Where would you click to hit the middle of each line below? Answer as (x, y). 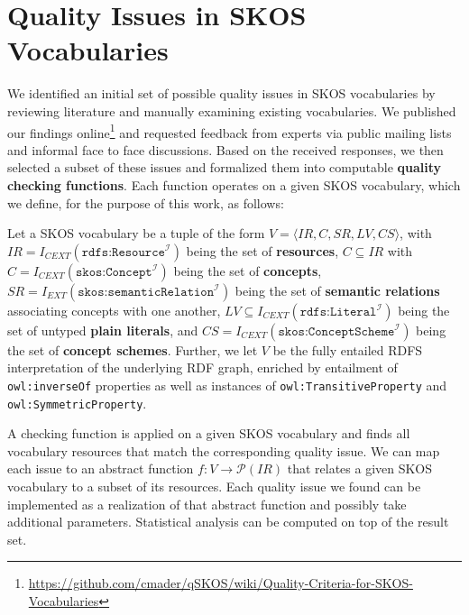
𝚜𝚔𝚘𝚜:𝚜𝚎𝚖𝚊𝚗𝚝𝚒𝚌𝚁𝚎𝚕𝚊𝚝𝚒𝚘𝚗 (146, 292)
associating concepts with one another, (114, 310)
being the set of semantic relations (337, 290)
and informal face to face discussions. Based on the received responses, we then (225, 149)
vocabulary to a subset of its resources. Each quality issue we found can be (214, 486)
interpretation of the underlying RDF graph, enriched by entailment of (202, 367)
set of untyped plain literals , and (103, 330)
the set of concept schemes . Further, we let (133, 349)
